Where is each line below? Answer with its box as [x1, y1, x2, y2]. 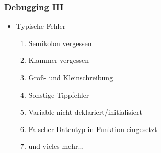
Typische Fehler [16, 20, 66, 31]
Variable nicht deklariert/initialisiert [28, 106, 142, 117]
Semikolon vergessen [28, 37, 92, 48]
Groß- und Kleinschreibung [28, 72, 113, 82]
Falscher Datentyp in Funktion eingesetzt [28, 123, 157, 134]
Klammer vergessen [28, 55, 89, 65]
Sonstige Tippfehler [28, 89, 89, 100]
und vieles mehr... [28, 141, 84, 151]
